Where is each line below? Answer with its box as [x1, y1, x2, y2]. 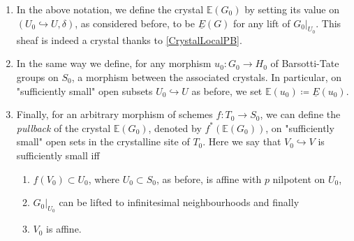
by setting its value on [244, 2, 340, 16]
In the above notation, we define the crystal [16, 2, 204, 16]
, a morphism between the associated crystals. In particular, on [71, 69, 342, 84]
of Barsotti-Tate [270, 56, 339, 71]
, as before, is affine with [156, 171, 262, 186]
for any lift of [233, 15, 290, 30]
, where [88, 171, 120, 186]
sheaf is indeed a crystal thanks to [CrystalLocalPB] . [16, 32, 242, 47]
